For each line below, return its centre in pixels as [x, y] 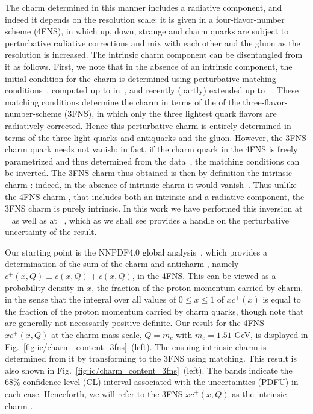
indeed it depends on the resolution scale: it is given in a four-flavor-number [145, 19]
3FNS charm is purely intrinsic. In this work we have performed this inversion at [154, 208]
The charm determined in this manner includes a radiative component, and [144, 7]
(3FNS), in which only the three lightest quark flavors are [170, 114]
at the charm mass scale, [96, 335]
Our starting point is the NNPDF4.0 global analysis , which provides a [136, 252]
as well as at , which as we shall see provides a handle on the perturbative [150, 220]
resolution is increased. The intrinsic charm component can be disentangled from [154, 55]
